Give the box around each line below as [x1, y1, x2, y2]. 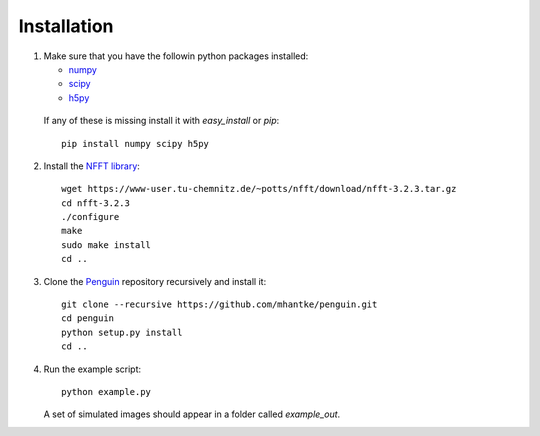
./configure [61, 211, 120, 223]
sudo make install [61, 239, 152, 250]
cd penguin [61, 313, 115, 324]
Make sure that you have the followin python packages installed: [43, 50, 309, 62]
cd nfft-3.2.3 [61, 197, 130, 209]
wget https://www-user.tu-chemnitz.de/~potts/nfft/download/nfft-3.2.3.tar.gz [61, 183, 457, 195]
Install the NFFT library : [43, 160, 140, 172]
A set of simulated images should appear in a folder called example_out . [43, 408, 341, 420]
